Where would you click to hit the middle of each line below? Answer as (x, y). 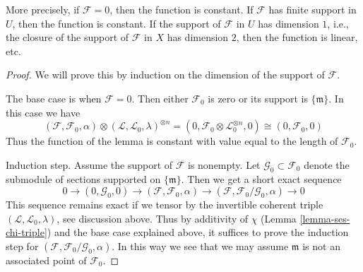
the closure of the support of (67, 37)
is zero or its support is (258, 98)
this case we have (43, 112)
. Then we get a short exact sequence (261, 178)
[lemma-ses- (325, 218)
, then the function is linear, (297, 37)
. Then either (160, 98)
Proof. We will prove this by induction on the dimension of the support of (165, 75)
